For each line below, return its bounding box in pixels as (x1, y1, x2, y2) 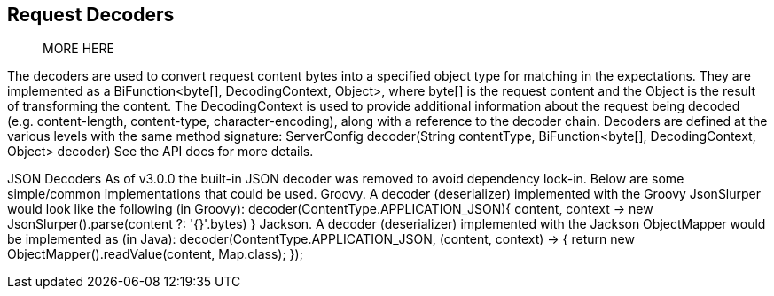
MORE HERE (43, 41, 114, 57)
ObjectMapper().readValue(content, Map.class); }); (7, 246, 303, 262)
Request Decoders (7, 4, 175, 26)
